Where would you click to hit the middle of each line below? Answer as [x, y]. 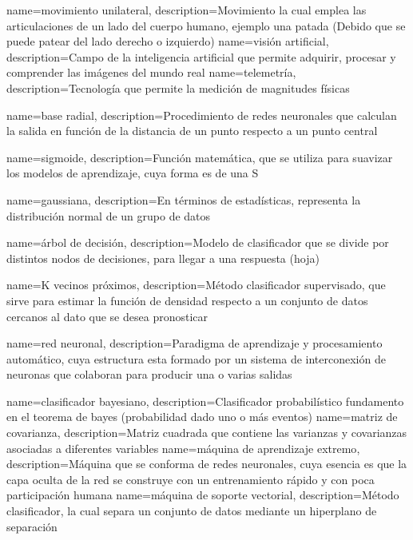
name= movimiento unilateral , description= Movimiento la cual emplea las [187, 10]
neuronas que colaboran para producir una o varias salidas [149, 374]
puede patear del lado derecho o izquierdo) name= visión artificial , [168, 41]
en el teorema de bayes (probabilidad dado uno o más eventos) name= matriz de [202, 417]
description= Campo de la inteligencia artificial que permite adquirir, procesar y [201, 56]
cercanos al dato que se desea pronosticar [107, 316]
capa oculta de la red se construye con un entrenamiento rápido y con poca [191, 479]
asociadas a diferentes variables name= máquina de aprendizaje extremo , [183, 448]
